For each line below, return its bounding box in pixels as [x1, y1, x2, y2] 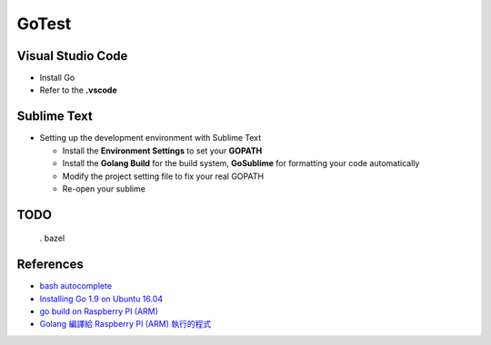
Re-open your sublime [62, 182, 145, 194]
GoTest [16, 14, 72, 34]
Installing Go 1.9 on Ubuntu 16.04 [39, 293, 164, 304]
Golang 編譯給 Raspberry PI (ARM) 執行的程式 [39, 319, 212, 330]
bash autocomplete [39, 281, 113, 291]
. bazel [39, 232, 65, 244]
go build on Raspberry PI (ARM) [39, 306, 159, 317]
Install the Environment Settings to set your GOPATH [62, 145, 263, 156]
